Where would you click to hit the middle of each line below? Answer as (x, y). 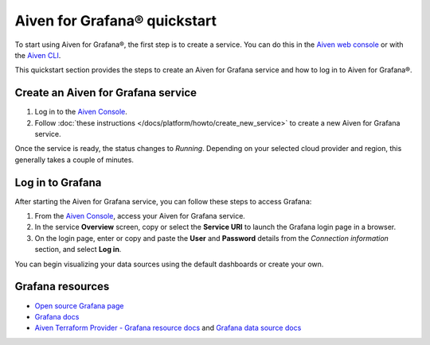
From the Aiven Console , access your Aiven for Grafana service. (140, 216)
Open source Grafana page (79, 305)
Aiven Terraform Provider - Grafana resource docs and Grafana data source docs (168, 328)
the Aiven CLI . (38, 55)
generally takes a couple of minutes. (74, 160)
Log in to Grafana (58, 182)
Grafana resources (62, 287)
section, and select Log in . (78, 250)
